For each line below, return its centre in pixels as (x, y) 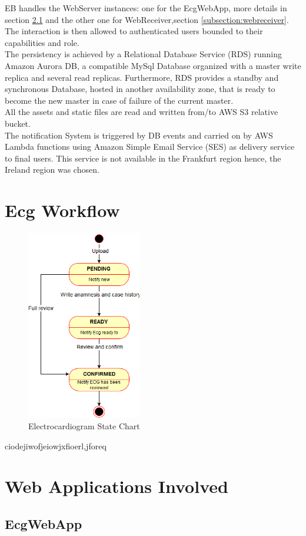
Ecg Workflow (62, 210)
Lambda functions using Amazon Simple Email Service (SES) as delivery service (150, 147)
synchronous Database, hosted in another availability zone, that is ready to (140, 89)
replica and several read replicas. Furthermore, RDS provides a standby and (142, 77)
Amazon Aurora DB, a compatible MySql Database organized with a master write (153, 65)
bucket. (18, 123)
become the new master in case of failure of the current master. (119, 100)
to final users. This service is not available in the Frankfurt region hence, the (143, 158)
